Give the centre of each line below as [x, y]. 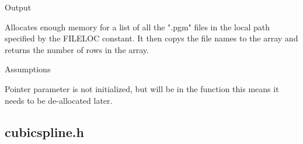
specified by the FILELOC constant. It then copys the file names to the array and [151, 38]
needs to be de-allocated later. [59, 100]
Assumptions [28, 69]
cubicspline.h [44, 131]
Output [18, 7]
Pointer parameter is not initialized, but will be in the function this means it [142, 88]
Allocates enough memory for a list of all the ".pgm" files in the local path [137, 27]
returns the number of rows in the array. [77, 49]
